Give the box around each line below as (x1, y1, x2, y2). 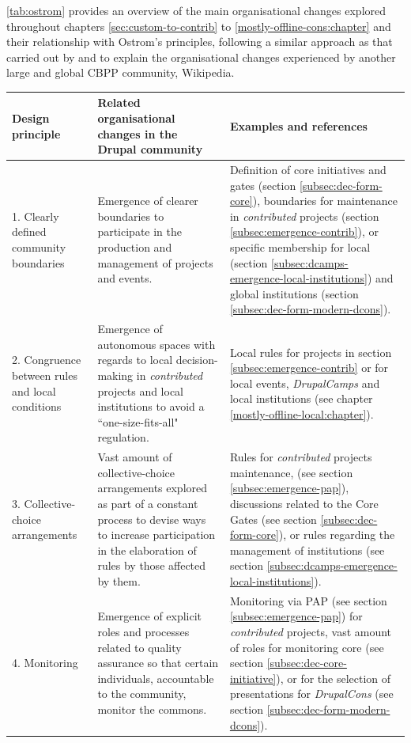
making (97, 367, 134, 384)
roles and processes (97, 624, 190, 640)
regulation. (97, 429, 149, 445)
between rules (12, 367, 77, 384)
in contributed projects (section (229, 207, 379, 224)
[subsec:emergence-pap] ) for (229, 608, 363, 624)
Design (12, 110, 50, 127)
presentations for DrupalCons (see (229, 685, 394, 702)
